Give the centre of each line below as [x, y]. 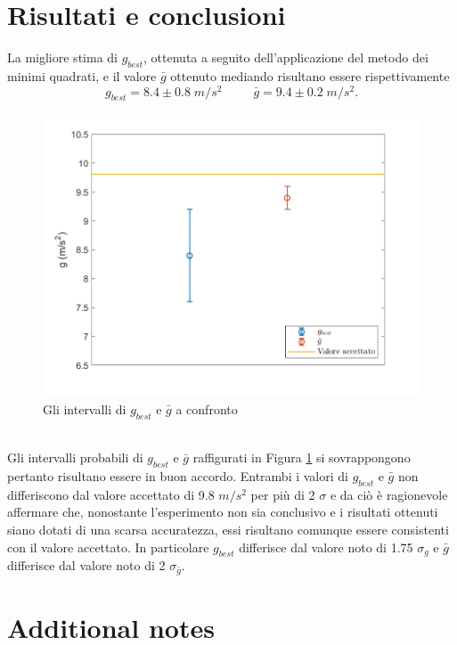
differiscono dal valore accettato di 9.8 [111, 494]
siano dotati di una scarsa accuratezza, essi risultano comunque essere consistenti [228, 530]
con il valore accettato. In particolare [108, 547]
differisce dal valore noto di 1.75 [326, 547]
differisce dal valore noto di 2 [86, 565]
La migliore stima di [62, 57]
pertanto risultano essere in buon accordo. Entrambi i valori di [178, 476]
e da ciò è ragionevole [389, 494]
